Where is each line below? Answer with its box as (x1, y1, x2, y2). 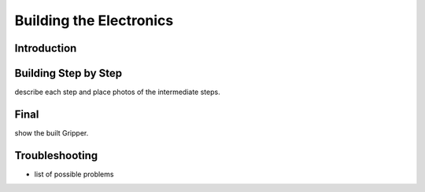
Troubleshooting (14, 149, 98, 162)
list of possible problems (34, 169, 114, 179)
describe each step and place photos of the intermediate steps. (14, 87, 220, 97)
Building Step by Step (14, 67, 123, 80)
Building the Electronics (14, 12, 174, 29)
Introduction (14, 42, 77, 55)
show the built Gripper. (14, 128, 89, 137)
